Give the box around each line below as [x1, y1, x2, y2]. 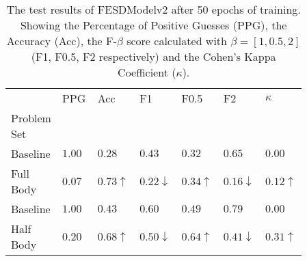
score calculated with [126, 33, 227, 49]
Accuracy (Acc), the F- [6, 33, 117, 49]
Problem [11, 110, 51, 126]
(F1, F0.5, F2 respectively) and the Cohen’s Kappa [31, 49, 276, 64]
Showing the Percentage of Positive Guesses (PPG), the [20, 17, 287, 33]
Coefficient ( [118, 64, 176, 80]
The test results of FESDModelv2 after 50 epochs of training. [6, 1, 301, 17]
